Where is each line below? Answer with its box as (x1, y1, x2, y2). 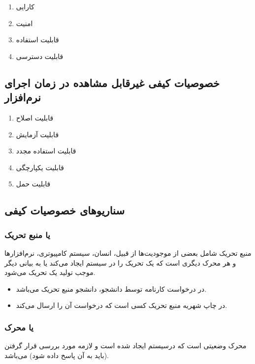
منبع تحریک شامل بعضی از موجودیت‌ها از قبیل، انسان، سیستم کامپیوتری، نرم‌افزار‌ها (4, 247, 252, 258)
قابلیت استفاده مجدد (16, 146, 76, 156)
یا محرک (4, 321, 33, 333)
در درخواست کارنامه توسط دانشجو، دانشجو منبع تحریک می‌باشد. (16, 283, 207, 294)
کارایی (16, 1, 34, 11)
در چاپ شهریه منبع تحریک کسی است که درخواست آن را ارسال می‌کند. (16, 300, 227, 310)
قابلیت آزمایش (16, 129, 59, 139)
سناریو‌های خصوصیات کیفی (4, 203, 125, 218)
